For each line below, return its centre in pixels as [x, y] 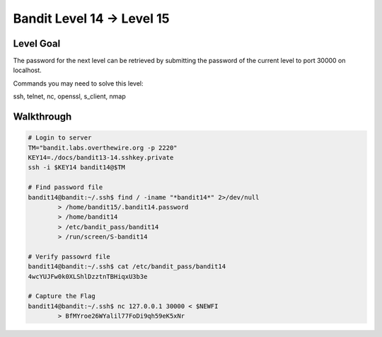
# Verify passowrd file [69, 256]
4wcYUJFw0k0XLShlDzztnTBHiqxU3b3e [88, 276]
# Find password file [65, 187]
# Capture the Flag [62, 296]
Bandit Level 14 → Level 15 [91, 18]
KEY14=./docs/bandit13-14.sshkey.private [101, 158]
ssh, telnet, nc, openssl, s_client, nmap [70, 96]
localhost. [27, 70]
